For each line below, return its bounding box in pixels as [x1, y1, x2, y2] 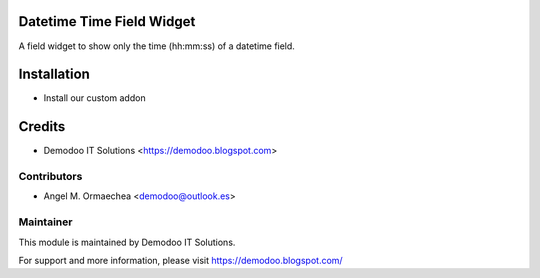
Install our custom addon [43, 92, 146, 104]
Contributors [18, 170, 83, 184]
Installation [18, 66, 90, 83]
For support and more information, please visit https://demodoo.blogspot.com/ [18, 255, 344, 266]
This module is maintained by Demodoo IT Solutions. [18, 236, 236, 248]
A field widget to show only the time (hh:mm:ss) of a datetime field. [18, 40, 295, 52]
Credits [18, 118, 66, 135]
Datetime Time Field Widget [18, 13, 196, 30]
